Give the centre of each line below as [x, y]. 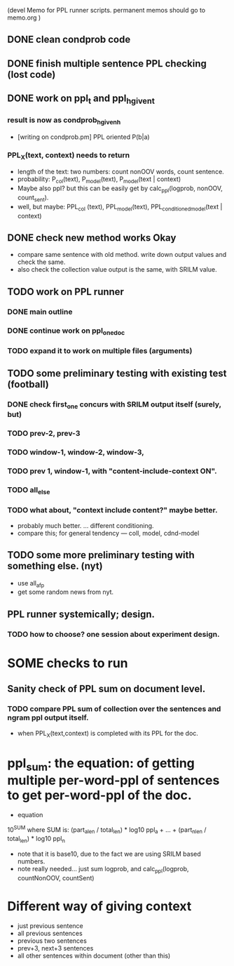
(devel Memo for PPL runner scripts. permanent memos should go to [106, 10]
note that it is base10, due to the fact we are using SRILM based [109, 854]
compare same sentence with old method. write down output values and [122, 255]
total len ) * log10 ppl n [36, 840]
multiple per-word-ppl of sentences [113, 780]
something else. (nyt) [55, 566]
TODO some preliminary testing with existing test [117, 374]
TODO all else [29, 491]
